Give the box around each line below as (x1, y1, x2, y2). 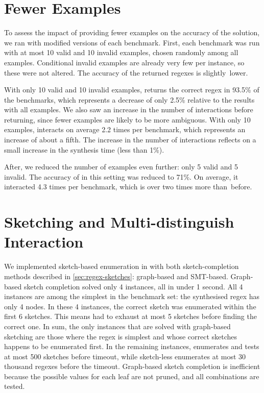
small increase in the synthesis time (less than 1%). (4, 144, 164, 155)
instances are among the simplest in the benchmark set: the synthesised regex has (4, 291, 260, 302)
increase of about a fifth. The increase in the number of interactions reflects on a (4, 134, 256, 145)
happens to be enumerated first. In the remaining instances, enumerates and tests (4, 341, 259, 352)
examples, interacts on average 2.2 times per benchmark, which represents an (4, 124, 246, 135)
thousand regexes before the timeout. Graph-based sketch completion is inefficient (4, 361, 260, 372)
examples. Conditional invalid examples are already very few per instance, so (4, 57, 245, 67)
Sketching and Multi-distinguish (4, 211, 234, 232)
